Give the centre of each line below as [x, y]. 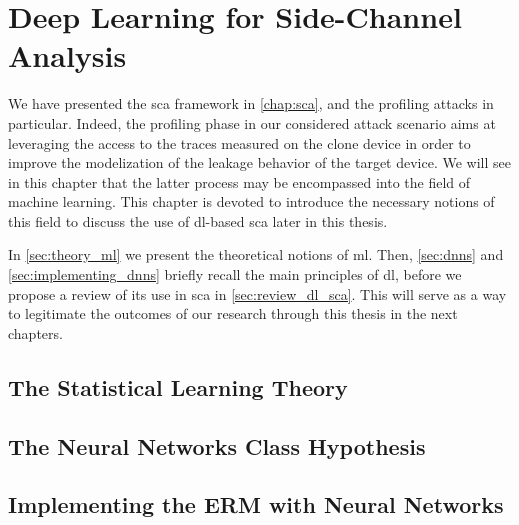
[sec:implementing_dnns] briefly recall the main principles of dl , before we [235, 274]
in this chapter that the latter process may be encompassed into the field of [239, 181]
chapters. [35, 332]
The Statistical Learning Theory [178, 386]
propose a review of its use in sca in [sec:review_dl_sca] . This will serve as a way [257, 293]
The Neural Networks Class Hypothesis [217, 445]
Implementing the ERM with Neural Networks [256, 504]
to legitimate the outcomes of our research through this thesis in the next [233, 313]
